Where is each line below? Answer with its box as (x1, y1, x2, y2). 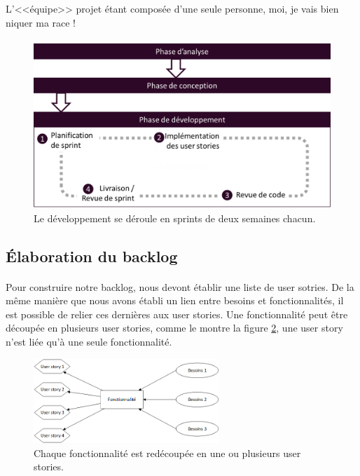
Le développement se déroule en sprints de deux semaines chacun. (34, 210, 316, 225)
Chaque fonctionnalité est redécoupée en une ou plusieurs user (34, 445, 301, 460)
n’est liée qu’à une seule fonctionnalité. (6, 334, 172, 348)
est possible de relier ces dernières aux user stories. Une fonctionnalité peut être (6, 306, 348, 321)
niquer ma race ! (6, 15, 76, 29)
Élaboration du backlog (6, 245, 178, 266)
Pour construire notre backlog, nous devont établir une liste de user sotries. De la (6, 279, 354, 294)
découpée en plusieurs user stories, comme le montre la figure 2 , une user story (6, 320, 343, 335)
